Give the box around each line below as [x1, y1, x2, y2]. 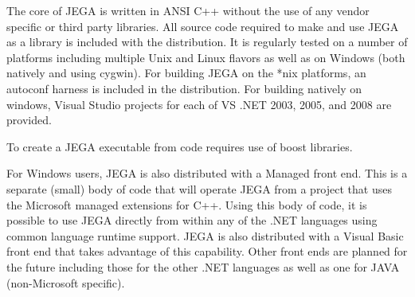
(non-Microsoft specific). [6, 274, 125, 291]
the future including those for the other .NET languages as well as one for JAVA [6, 258, 400, 275]
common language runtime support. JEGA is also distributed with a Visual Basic [6, 227, 404, 244]
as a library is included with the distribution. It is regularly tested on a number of [6, 33, 408, 50]
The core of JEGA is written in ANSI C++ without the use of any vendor [6, 2, 370, 18]
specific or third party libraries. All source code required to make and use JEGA [6, 18, 399, 34]
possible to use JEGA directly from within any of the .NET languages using [6, 212, 378, 229]
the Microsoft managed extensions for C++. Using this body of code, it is [6, 196, 367, 213]
